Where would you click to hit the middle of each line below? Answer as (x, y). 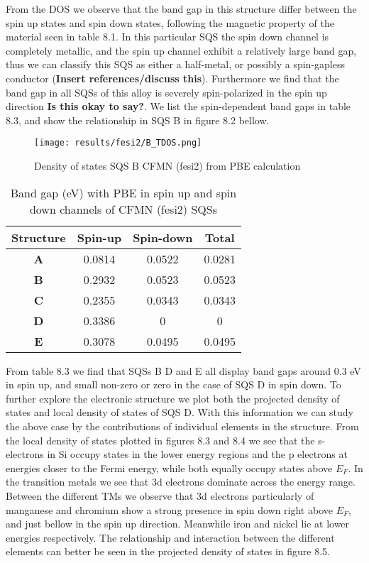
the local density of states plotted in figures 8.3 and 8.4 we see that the (160, 440)
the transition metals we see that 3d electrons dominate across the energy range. (181, 482)
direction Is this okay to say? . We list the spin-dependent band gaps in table (178, 106)
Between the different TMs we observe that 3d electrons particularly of (160, 495)
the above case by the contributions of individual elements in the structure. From (182, 426)
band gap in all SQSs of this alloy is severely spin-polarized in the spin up (166, 92)
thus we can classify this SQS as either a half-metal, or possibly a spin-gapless (175, 64)
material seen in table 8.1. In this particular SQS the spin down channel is (167, 37)
